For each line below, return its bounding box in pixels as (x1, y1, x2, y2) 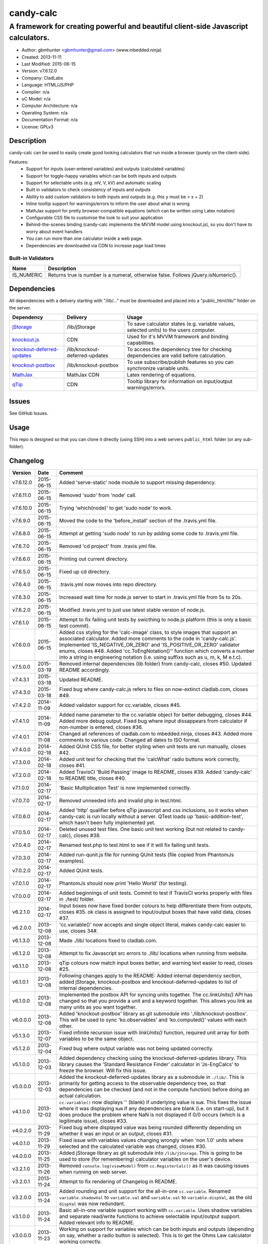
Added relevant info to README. (59, 1219, 135, 1226)
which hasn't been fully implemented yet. (59, 819, 156, 826)
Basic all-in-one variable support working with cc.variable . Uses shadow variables (59, 1207, 253, 1214)
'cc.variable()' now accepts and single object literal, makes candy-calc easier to (59, 921, 246, 928)
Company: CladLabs (21, 75, 64, 81)
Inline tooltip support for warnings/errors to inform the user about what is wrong (26, 201, 190, 207)
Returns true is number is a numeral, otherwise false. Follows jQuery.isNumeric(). (48, 271, 238, 278)
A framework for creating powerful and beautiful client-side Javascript (9, 22, 248, 31)
